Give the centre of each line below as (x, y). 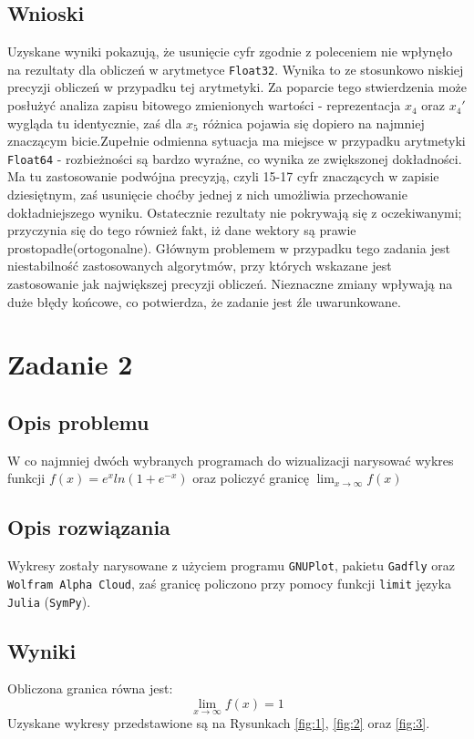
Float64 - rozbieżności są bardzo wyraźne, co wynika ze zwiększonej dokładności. (235, 158)
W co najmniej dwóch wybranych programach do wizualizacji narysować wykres (231, 460)
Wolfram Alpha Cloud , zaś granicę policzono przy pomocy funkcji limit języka (229, 583)
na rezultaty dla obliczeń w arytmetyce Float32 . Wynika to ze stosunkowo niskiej (236, 69)
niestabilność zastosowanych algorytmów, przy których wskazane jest (200, 266)
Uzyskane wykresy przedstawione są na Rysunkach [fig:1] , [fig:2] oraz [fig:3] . (219, 723)
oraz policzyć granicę (251, 478)
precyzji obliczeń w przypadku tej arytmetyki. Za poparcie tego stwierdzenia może (237, 87)
